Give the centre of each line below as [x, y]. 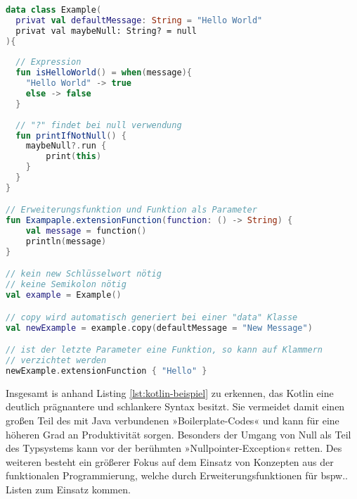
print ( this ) [74, 157]
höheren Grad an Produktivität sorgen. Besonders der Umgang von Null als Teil [178, 434]
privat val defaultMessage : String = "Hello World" [139, 20]
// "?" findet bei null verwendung [99, 125]
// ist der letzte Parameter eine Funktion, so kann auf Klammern [164, 350]
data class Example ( [54, 10]
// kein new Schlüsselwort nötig [84, 274]
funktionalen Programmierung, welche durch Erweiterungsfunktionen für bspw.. [177, 475]
